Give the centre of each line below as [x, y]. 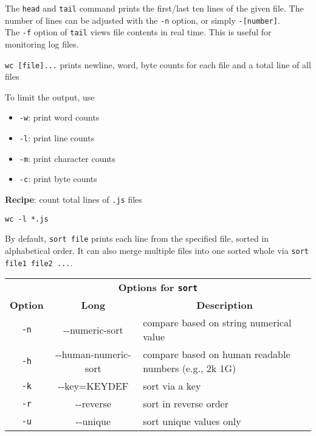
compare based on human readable [217, 354]
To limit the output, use [50, 97]
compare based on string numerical [217, 323]
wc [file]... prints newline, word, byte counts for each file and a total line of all [158, 64]
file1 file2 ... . [39, 262]
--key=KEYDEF [93, 386]
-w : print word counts [59, 117]
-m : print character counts [67, 158]
